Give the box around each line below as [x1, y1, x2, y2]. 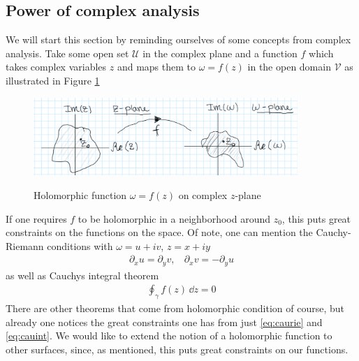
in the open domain [247, 59, 331, 74]
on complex [178, 188, 228, 202]
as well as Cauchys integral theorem [6, 267, 159, 282]
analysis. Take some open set [6, 45, 129, 60]
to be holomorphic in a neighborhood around [78, 211, 270, 226]
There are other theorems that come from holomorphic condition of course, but [6, 301, 344, 316]
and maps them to [117, 59, 196, 74]
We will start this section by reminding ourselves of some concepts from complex [6, 32, 351, 47]
